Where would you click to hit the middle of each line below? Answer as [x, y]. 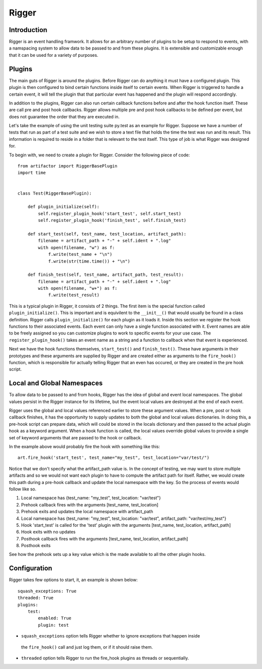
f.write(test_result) [74, 295]
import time [32, 173]
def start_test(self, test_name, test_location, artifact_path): [107, 234]
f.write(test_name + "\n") [80, 254]
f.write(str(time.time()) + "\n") [89, 261]
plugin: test [53, 625]
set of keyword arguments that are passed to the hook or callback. [75, 437]
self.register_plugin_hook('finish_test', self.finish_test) [112, 220]
